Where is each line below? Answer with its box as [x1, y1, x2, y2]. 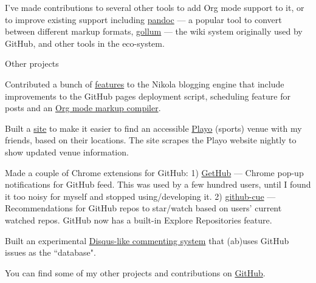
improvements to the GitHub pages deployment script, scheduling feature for [5, 89, 290, 102]
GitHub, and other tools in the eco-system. [5, 36, 165, 49]
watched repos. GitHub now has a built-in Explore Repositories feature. [5, 213, 272, 226]
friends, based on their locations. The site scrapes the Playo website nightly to [5, 134, 297, 146]
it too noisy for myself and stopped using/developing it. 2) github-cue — [5, 189, 276, 202]
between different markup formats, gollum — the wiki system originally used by [5, 25, 303, 38]
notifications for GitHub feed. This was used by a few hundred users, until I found [5, 178, 311, 191]
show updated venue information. [5, 145, 129, 158]
